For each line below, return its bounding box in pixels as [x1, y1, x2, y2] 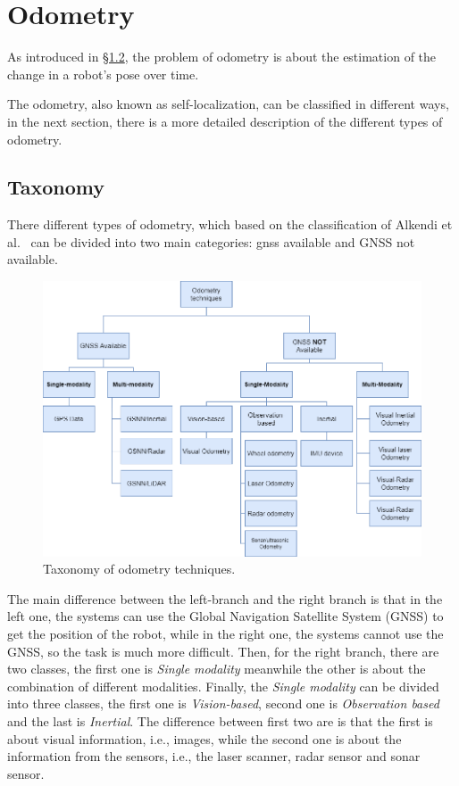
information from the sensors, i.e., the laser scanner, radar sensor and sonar [7, 747, 421, 765]
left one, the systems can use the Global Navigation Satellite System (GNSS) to [7, 607, 444, 625]
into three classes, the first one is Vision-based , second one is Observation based [7, 694, 439, 713]
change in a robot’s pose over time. [7, 64, 199, 83]
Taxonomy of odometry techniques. [43, 559, 236, 578]
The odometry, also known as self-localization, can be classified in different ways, [7, 95, 449, 113]
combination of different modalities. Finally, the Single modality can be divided [7, 676, 439, 695]
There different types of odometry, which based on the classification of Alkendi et [7, 215, 453, 234]
